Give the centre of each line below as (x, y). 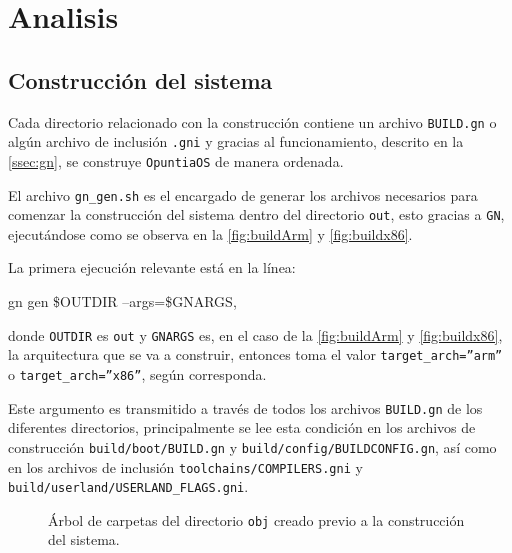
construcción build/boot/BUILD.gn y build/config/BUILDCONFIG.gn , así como (252, 446)
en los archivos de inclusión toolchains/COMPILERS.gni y (185, 466)
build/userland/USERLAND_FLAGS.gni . (128, 486)
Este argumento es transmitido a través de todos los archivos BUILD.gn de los (245, 407)
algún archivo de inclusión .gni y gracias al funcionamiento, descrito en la (236, 141)
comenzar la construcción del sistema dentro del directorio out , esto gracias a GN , (256, 214)
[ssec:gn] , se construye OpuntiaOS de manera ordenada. (176, 160)
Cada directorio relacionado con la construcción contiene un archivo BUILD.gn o (252, 121)
